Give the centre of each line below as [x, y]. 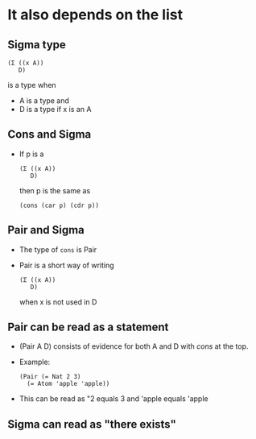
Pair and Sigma [46, 230]
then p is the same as [55, 190]
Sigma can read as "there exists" [92, 424]
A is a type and [44, 101]
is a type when [32, 85]
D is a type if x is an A [55, 109]
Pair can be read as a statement [88, 327]
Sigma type [37, 45]
